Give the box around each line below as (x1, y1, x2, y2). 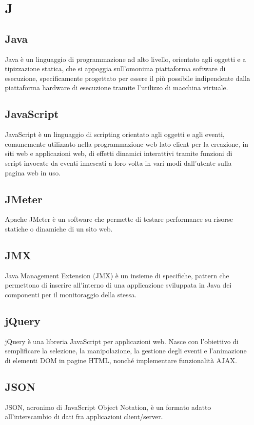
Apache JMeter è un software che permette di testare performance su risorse (5, 214, 233, 224)
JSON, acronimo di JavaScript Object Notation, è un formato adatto (5, 402, 211, 412)
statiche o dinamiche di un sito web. (5, 223, 113, 233)
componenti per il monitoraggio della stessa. (5, 289, 137, 299)
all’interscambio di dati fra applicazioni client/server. (5, 411, 163, 422)
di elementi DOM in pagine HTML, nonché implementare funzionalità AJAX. (5, 355, 237, 365)
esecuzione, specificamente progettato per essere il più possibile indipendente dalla (5, 73, 251, 83)
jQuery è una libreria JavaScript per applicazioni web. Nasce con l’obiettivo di (5, 336, 239, 346)
